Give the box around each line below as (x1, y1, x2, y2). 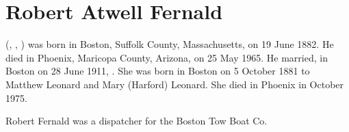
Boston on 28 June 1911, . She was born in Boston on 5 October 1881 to (5, 64, 310, 78)
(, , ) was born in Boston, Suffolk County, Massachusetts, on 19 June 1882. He (5, 37, 334, 51)
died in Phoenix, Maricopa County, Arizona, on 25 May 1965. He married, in (5, 50, 328, 64)
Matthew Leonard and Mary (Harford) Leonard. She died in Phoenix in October (5, 77, 344, 91)
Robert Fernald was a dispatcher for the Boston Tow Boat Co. (5, 114, 268, 128)
